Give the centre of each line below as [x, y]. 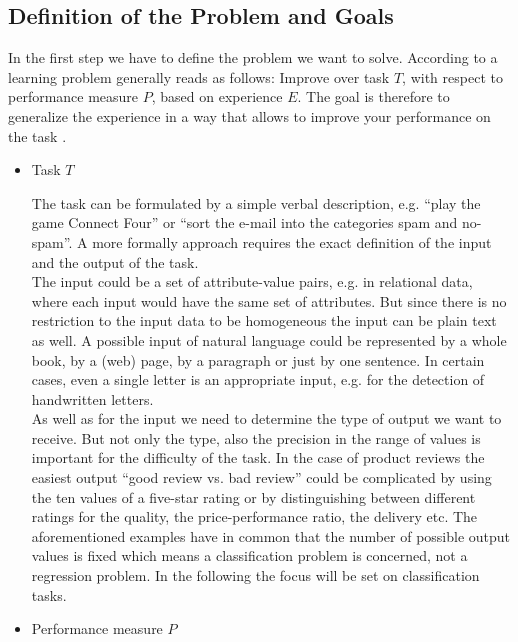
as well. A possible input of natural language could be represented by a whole [269, 339]
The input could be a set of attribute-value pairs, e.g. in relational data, [252, 281]
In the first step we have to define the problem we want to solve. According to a [253, 57]
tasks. [49, 594]
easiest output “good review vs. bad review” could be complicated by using [261, 477]
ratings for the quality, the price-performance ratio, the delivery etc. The [254, 516]
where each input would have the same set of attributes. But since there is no [269, 300]
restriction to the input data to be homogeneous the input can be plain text [264, 320]
